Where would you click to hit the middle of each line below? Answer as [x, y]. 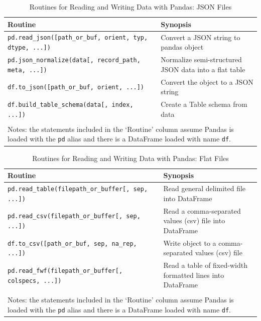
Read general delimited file [205, 188]
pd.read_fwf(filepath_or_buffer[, [65, 271]
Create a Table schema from [204, 104]
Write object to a [190, 243]
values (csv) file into [194, 220]
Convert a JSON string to [201, 37]
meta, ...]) [27, 70]
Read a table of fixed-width [205, 265]
